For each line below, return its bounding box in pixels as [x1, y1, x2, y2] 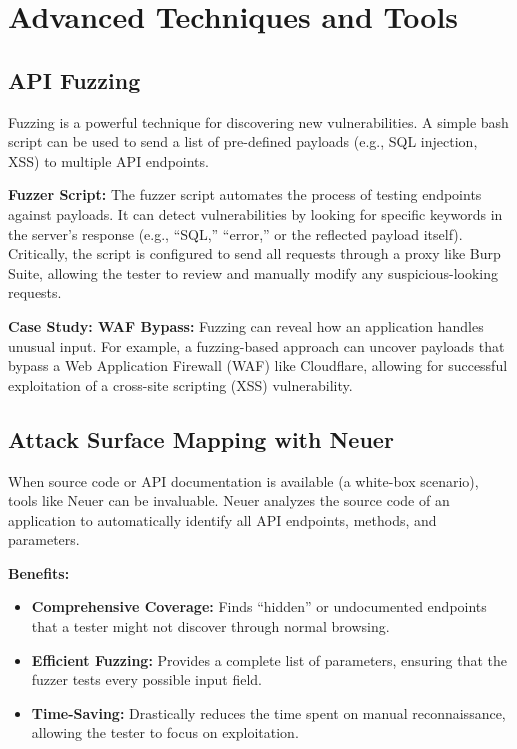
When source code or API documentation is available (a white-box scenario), [8, 470, 479, 491]
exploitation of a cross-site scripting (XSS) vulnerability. [8, 374, 353, 395]
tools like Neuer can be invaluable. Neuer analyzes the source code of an [8, 490, 450, 511]
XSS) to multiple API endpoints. [8, 150, 209, 171]
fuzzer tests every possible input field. [31, 669, 263, 690]
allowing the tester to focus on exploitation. [31, 722, 299, 743]
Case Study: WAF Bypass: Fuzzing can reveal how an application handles [8, 315, 484, 336]
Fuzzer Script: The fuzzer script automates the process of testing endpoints [8, 184, 482, 205]
